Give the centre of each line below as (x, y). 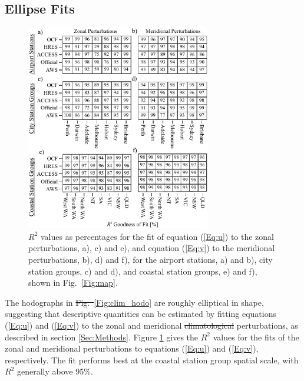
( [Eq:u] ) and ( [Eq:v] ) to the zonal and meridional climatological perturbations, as (151, 325)
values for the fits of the (256, 337)
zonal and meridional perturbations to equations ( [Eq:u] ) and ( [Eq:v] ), (132, 348)
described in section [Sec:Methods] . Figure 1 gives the (102, 337)
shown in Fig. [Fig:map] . (73, 283)
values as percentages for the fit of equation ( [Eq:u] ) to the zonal (157, 236)
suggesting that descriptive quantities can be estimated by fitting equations (141, 314)
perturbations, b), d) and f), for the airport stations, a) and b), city (151, 260)
